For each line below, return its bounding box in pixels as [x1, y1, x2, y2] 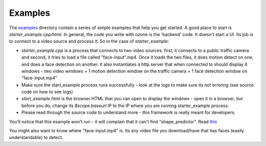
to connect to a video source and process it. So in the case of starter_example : [9, 38, 169, 44]
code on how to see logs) [21, 89, 73, 95]
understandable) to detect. [9, 135, 64, 141]
